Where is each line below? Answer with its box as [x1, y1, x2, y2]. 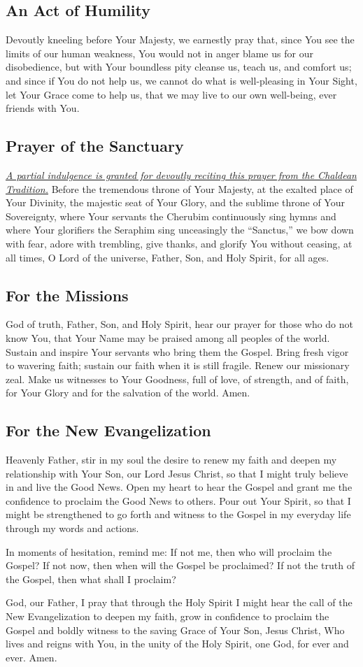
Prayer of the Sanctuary [6, 135, 184, 157]
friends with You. [6, 101, 80, 115]
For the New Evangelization [6, 419, 211, 441]
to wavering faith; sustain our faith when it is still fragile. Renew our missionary [6, 358, 350, 373]
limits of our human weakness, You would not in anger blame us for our [6, 45, 313, 60]
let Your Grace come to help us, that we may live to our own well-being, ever [6, 87, 337, 101]
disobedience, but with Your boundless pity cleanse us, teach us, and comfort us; [6, 59, 352, 74]
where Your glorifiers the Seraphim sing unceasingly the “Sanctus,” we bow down [6, 222, 354, 237]
